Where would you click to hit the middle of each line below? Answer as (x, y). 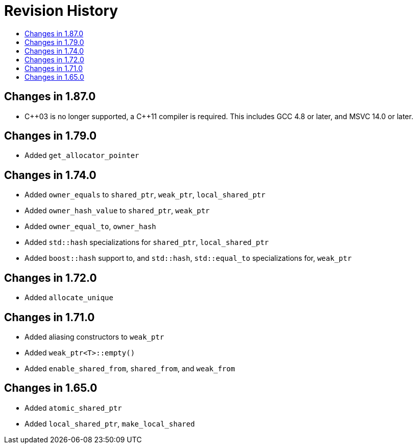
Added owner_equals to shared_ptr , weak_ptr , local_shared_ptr (145, 195)
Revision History (61, 11)
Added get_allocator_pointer (82, 155)
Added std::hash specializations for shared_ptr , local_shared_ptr (147, 242)
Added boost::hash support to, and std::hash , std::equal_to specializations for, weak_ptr (188, 258)
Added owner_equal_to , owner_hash (90, 227)
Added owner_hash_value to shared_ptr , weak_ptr (117, 211)
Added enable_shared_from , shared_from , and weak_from (130, 368)
